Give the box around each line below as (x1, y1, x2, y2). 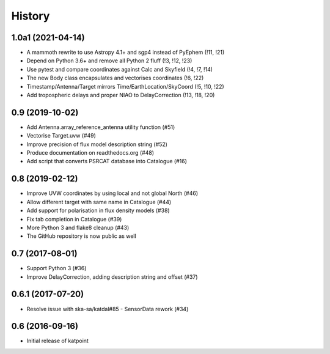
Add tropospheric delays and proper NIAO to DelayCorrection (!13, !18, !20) (26, 92, 215, 99)
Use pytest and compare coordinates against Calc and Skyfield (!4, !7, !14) (26, 65, 213, 73)
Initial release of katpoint (26, 337, 89, 345)
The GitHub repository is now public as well (26, 232, 137, 240)
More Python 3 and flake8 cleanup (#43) (26, 224, 130, 231)
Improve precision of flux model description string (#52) (26, 141, 168, 148)
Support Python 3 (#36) (26, 265, 87, 272)
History (11, 9, 50, 23)
